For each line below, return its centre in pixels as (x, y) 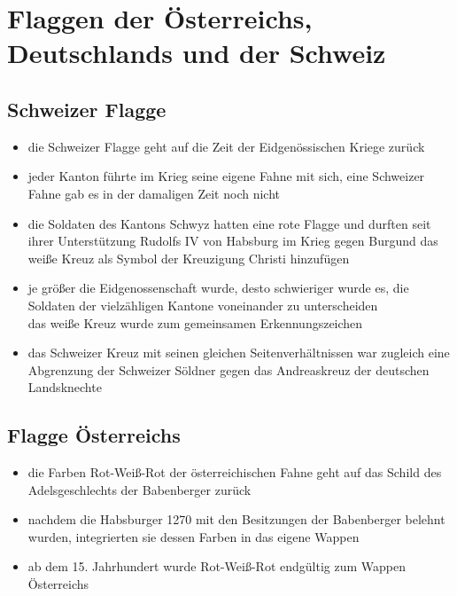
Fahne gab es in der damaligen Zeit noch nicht (154, 193)
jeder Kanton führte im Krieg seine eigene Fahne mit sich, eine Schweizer (226, 176)
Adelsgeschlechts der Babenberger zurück (139, 489)
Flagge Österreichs (94, 435)
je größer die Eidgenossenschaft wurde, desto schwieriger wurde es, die (218, 288)
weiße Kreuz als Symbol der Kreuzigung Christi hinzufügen (189, 258)
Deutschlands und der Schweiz (197, 53)
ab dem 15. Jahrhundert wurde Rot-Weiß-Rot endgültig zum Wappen (217, 566)
